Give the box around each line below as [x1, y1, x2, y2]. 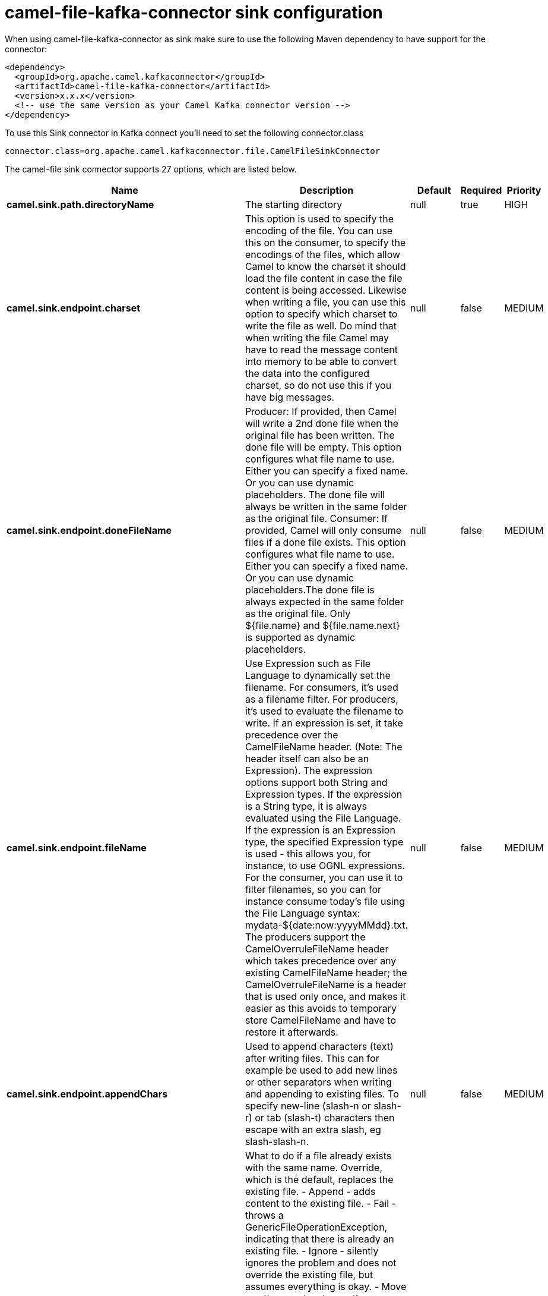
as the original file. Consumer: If [245, 512, 388, 524]
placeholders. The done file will [245, 488, 385, 501]
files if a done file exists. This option [245, 536, 406, 548]
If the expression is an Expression [245, 823, 395, 836]
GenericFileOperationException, [245, 1220, 388, 1233]
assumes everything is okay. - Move [245, 1280, 407, 1292]
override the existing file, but [245, 1268, 373, 1281]
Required [460, 184, 502, 196]
